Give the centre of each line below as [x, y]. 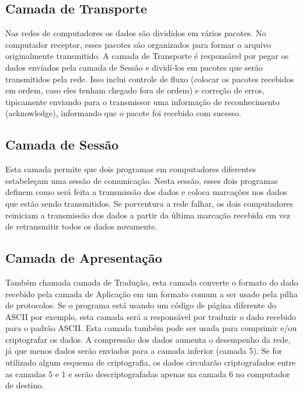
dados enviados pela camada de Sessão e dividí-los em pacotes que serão [134, 67]
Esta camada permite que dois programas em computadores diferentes [131, 169]
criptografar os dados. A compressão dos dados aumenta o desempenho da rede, [148, 339]
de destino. [25, 385]
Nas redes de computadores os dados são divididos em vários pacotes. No [136, 33]
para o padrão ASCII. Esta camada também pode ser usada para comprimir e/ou [151, 328]
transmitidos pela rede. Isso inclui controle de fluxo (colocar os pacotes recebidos [150, 79]
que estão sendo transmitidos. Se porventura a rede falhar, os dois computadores [149, 203]
